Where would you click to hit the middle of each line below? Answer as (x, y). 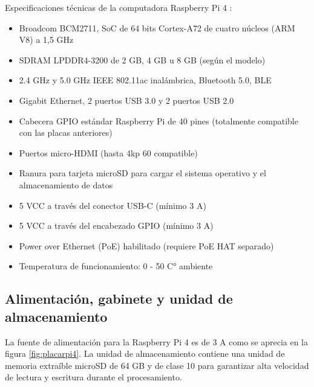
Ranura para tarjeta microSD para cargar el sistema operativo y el (142, 173)
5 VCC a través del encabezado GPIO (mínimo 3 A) (116, 225)
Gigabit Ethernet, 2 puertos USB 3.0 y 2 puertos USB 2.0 (126, 100)
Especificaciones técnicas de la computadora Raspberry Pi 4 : (119, 7)
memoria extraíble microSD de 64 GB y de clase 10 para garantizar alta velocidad (157, 365)
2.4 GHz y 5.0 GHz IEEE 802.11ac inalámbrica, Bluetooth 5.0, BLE (145, 80)
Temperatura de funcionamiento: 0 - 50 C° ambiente (116, 266)
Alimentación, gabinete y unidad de (119, 299)
